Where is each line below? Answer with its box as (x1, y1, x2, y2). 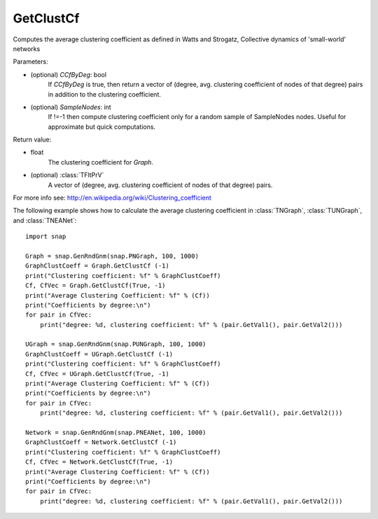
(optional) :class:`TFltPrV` (30, 171, 104, 179)
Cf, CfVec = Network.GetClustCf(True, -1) (25, 458, 174, 466)
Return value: (13, 135, 52, 144)
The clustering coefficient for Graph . (48, 158, 154, 166)
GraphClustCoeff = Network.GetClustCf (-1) (25, 438, 177, 446)
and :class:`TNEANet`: (13, 216, 77, 224)
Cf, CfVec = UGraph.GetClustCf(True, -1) (25, 370, 169, 378)
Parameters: (13, 57, 48, 66)
